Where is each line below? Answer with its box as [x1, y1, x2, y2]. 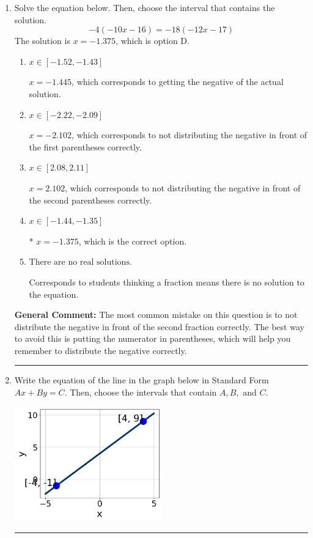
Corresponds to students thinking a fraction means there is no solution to [29, 275, 304, 288]
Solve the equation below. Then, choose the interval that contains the [14, 1, 275, 13]
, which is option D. [116, 34, 190, 47]
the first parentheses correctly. [29, 140, 142, 153]
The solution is [14, 34, 70, 47]
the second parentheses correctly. [29, 193, 152, 206]
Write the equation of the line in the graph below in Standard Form [14, 374, 269, 386]
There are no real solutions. [29, 258, 132, 267]
